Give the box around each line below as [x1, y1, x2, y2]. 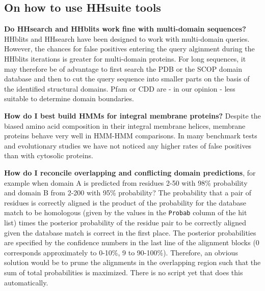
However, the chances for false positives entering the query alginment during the [4, 43, 255, 54]
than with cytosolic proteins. [4, 150, 93, 161]
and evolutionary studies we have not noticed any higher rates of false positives [4, 140, 252, 151]
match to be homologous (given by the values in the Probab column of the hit [4, 207, 247, 218]
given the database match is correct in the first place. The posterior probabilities [4, 227, 256, 238]
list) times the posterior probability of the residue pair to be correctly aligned [4, 217, 247, 227]
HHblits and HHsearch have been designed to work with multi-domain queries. [4, 33, 250, 44]
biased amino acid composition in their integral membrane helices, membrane [4, 120, 246, 131]
